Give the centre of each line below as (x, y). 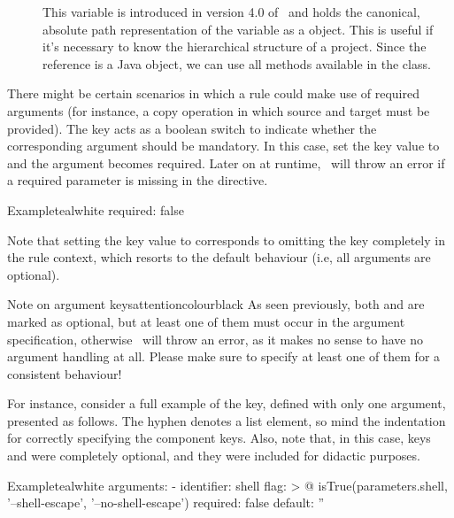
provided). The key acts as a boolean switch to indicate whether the (192, 128)
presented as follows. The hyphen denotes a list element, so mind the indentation (227, 420)
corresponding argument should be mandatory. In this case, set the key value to (223, 146)
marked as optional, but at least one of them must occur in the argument (206, 321)
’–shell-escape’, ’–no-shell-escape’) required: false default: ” (166, 503)
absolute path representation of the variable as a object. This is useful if (238, 29)
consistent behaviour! (65, 373)
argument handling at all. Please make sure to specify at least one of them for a (224, 356)
